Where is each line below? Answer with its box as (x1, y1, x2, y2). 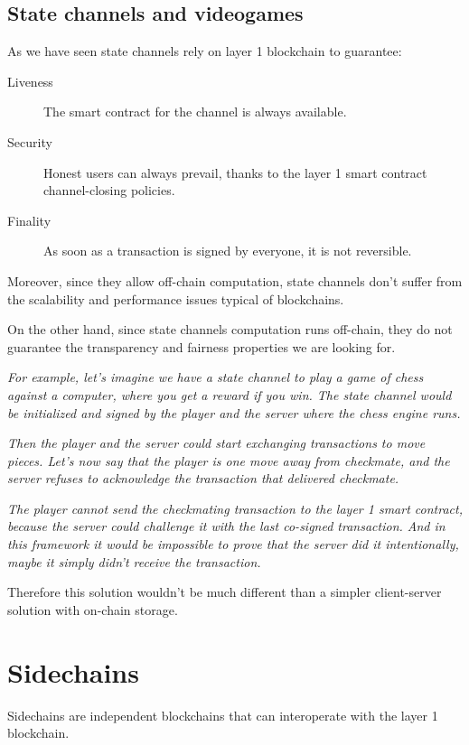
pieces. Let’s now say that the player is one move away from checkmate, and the (7, 451, 450, 470)
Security (7, 132, 52, 151)
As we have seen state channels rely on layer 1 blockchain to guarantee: (7, 42, 402, 61)
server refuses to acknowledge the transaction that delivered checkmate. (7, 469, 399, 488)
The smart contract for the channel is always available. (43, 102, 347, 121)
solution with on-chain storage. (7, 600, 178, 619)
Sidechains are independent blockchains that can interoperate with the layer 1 (7, 705, 438, 724)
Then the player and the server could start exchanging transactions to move (7, 433, 426, 452)
